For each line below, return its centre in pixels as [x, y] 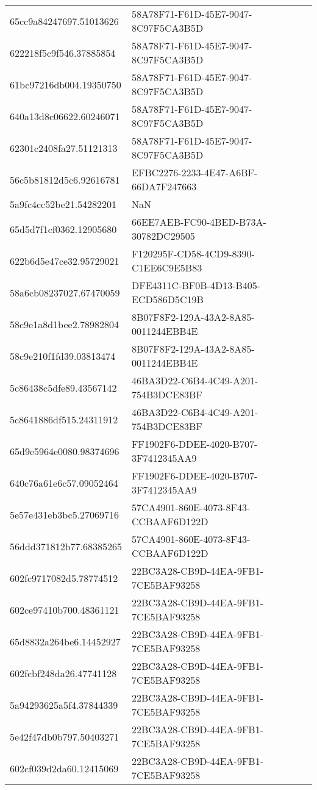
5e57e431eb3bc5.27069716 [65, 514]
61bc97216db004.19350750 [66, 84]
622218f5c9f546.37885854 [63, 52]
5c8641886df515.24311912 [64, 419]
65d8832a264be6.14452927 [65, 641]
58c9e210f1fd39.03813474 [63, 356]
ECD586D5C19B [168, 299]
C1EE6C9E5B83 [167, 268]
